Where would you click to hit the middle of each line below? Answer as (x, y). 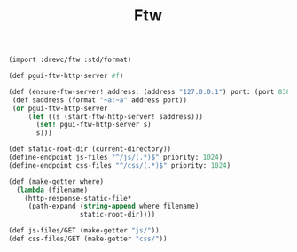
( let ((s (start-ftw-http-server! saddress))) (115, 116)
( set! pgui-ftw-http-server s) (94, 125)
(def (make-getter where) (56, 181)
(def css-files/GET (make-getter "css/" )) (88, 239)
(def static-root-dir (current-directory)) (90, 149)
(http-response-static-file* (78, 198)
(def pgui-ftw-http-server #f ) (66, 76)
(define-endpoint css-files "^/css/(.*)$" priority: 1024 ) (120, 165)
